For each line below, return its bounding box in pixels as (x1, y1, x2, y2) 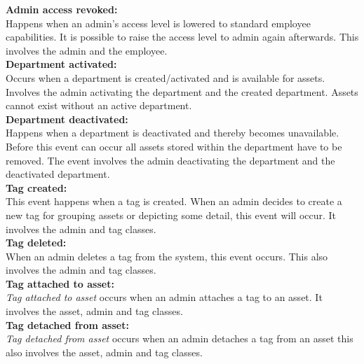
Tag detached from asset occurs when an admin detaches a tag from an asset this (6, 331, 353, 346)
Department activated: (6, 57, 117, 71)
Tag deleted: (6, 235, 67, 250)
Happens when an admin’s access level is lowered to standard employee (6, 15, 311, 30)
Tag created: (6, 180, 67, 195)
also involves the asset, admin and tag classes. (6, 344, 203, 359)
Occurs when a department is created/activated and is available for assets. (6, 70, 325, 85)
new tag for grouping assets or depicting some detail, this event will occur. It (6, 207, 337, 222)
